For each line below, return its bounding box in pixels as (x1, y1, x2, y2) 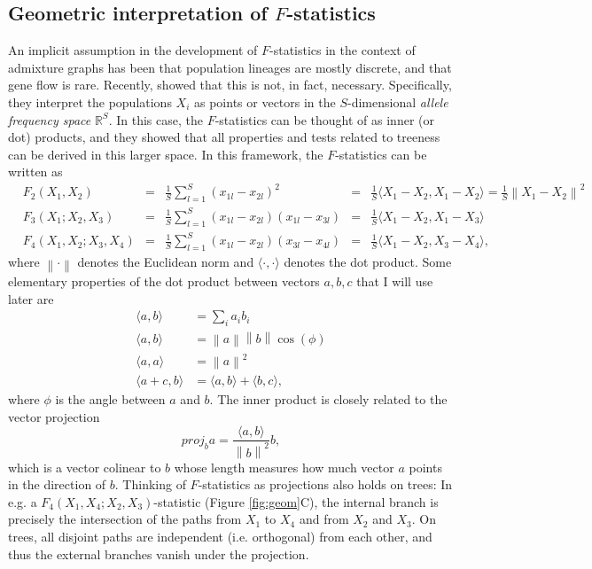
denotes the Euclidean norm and (77, 252, 254, 270)
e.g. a (8, 492, 37, 511)
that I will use (356, 271, 433, 290)
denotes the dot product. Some (284, 252, 452, 270)
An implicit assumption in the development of (8, 41, 258, 59)
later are (8, 289, 54, 308)
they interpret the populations (8, 92, 172, 111)
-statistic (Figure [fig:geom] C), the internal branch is (153, 492, 439, 511)
